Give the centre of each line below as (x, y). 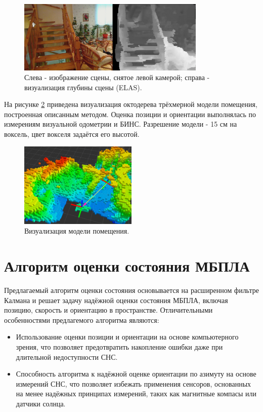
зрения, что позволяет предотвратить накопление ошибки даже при (119, 347)
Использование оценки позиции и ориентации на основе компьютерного (127, 337)
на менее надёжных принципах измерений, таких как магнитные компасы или (136, 394)
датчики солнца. (41, 403)
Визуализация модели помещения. (77, 231)
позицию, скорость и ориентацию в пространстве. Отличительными (108, 310)
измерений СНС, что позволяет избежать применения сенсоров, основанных (134, 383)
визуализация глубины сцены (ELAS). (83, 87)
